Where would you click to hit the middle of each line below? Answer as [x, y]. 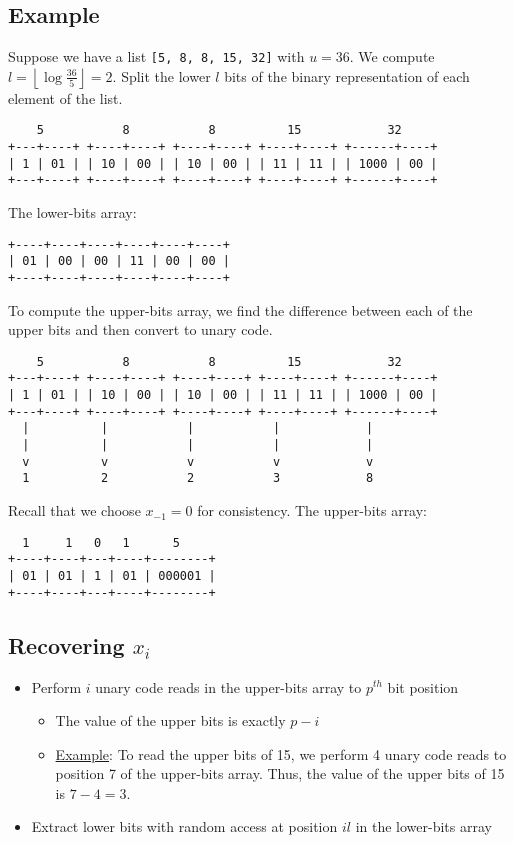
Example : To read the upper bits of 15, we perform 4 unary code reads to [281, 753]
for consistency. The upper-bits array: [312, 510]
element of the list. [65, 97]
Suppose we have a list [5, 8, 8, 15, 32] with [156, 56]
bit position [423, 686]
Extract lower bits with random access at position [184, 826]
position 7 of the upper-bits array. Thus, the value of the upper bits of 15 [280, 773]
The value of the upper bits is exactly [170, 720]
